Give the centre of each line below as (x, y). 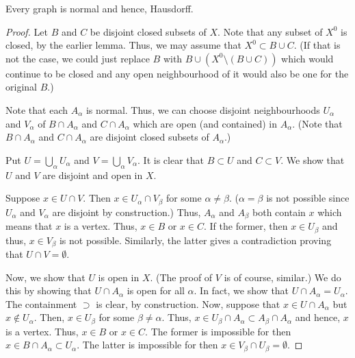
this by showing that (49, 290)
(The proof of (184, 277)
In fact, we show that (245, 290)
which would (307, 58)
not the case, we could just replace (78, 58)
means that (29, 226)
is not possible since (308, 198)
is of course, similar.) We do (282, 277)
